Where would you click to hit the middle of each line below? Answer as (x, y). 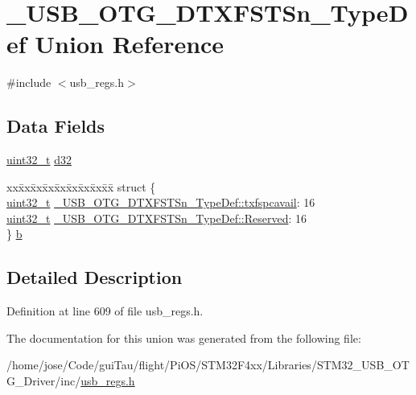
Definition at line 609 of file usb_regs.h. (105, 311)
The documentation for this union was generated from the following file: (184, 337)
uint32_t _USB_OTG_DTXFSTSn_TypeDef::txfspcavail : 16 (161, 202)
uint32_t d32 (39, 160)
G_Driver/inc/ (44, 381)
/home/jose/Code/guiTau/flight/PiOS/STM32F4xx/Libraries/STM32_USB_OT (208, 365)
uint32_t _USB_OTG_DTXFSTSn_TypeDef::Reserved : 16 (157, 218)
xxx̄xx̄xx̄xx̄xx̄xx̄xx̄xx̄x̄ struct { (81, 186)
